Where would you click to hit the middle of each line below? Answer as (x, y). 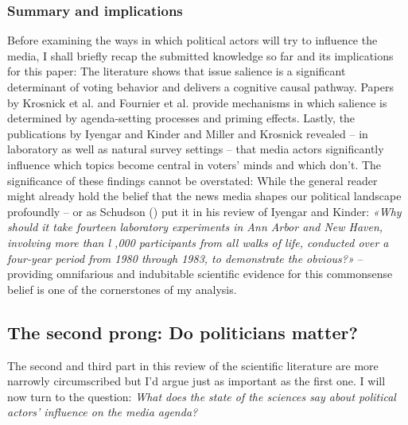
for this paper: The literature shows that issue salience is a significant (177, 71)
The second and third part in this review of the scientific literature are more (193, 365)
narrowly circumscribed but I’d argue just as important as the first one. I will (196, 381)
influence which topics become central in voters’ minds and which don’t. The (194, 164)
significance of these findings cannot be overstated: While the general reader (192, 180)
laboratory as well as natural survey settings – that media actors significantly (196, 149)
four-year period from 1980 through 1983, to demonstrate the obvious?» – (185, 258)
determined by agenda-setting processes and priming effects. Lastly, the (181, 118)
